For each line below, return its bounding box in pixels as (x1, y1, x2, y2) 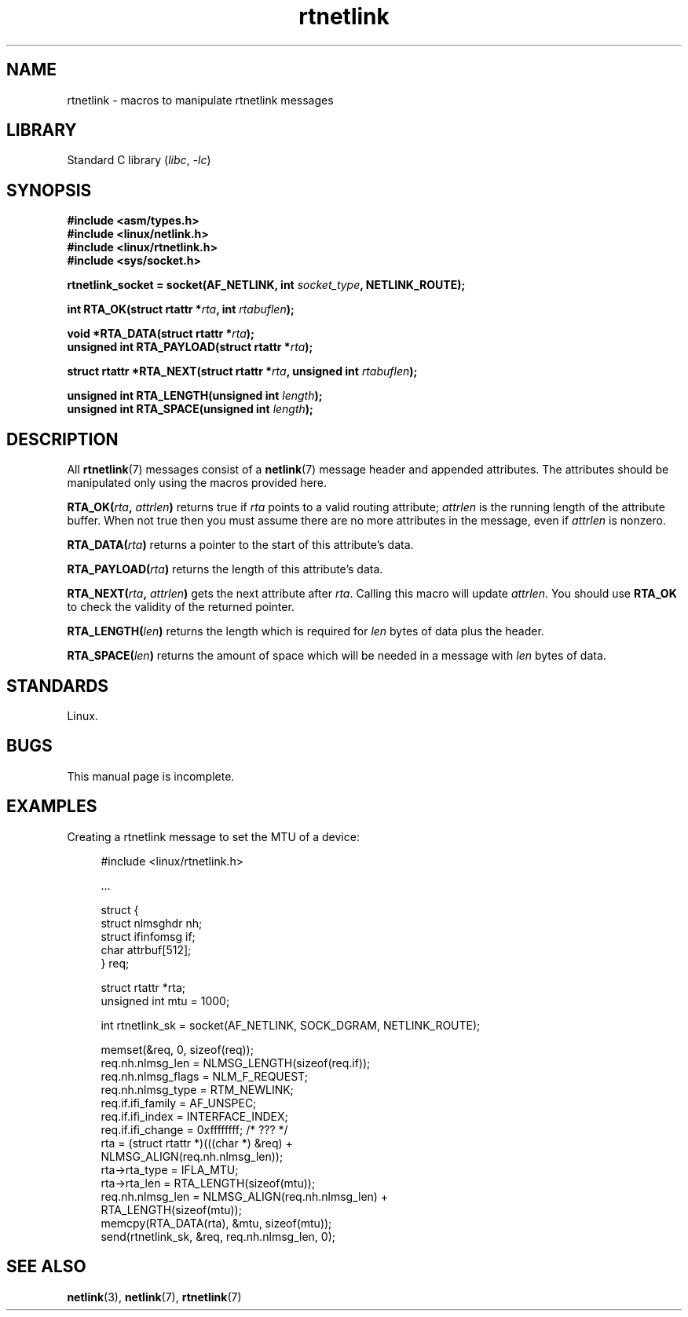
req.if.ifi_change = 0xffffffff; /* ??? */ (101, 1122, 288, 1136)
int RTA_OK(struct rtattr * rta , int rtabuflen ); (67, 302, 295, 316)
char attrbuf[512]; (101, 942, 192, 957)
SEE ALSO (6, 1257, 86, 1277)
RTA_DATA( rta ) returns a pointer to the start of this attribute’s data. (67, 538, 414, 552)
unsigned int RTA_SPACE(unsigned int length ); (67, 402, 313, 416)
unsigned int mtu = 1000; (101, 993, 230, 1008)
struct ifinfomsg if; (101, 929, 196, 943)
